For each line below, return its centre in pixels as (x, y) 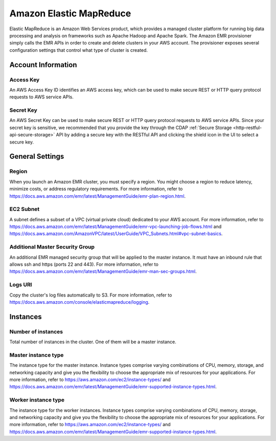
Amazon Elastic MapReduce (70, 13)
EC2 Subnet (25, 209)
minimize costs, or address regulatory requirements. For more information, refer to (96, 189)
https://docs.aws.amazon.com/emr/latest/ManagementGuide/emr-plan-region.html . (98, 196)
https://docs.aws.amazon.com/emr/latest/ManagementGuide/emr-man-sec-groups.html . (103, 271)
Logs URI (21, 285)
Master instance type (37, 355)
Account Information (43, 65)
